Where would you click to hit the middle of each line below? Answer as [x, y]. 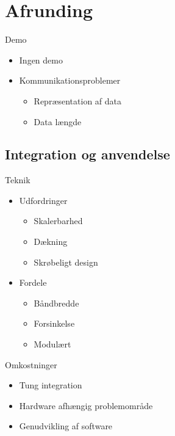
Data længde [58, 121]
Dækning [51, 242]
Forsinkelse [54, 323]
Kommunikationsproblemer [70, 80]
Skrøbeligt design [66, 262]
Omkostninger [31, 364]
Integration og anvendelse [87, 154]
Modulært [52, 344]
